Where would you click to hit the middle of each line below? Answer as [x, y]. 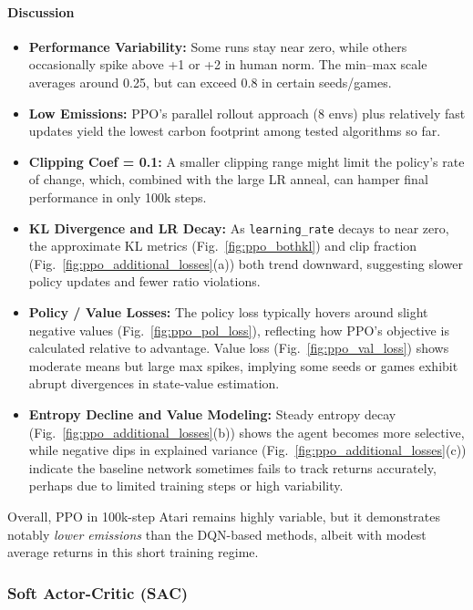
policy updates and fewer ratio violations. [144, 281]
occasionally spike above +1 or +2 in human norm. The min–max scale [228, 64]
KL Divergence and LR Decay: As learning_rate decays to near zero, [239, 227]
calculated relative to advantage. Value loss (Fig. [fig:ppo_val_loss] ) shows [239, 348]
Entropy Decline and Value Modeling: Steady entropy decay [212, 414]
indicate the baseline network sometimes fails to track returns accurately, [232, 467]
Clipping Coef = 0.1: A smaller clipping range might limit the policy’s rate [247, 161]
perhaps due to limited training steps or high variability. [186, 486]
